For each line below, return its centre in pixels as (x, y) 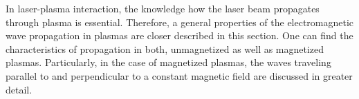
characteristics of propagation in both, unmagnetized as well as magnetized (165, 48)
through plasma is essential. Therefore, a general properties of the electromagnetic (180, 22)
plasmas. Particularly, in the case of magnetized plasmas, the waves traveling (168, 62)
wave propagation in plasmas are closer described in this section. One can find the (179, 35)
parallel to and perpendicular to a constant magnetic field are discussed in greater (179, 75)
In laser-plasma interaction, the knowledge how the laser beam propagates (163, 8)
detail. (19, 89)
